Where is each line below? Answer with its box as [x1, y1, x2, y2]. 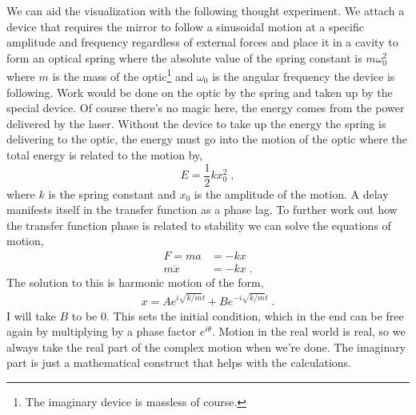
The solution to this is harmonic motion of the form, [6, 274, 264, 291]
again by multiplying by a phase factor [6, 323, 196, 340]
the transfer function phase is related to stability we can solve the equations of [6, 216, 391, 233]
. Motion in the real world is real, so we [211, 323, 406, 340]
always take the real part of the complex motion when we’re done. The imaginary [6, 338, 406, 355]
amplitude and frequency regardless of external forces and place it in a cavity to [6, 34, 398, 50]
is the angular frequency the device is [212, 68, 395, 85]
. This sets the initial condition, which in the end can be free [106, 307, 404, 324]
